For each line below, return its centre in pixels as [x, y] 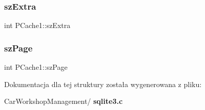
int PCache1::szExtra [37, 25]
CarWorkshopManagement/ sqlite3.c [64, 101]
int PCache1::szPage [36, 67]
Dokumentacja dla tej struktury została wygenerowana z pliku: [103, 84]
